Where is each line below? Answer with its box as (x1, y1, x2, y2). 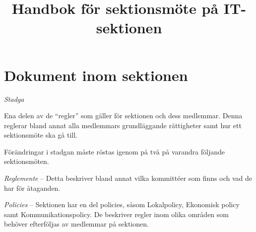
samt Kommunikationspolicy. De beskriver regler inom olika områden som (4, 209, 229, 219)
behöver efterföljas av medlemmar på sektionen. (4, 219, 149, 229)
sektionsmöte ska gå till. (4, 130, 77, 140)
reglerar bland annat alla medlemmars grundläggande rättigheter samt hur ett (4, 120, 242, 130)
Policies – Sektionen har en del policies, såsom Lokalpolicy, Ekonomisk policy (4, 199, 240, 210)
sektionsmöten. (4, 156, 49, 166)
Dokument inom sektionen (4, 65, 188, 85)
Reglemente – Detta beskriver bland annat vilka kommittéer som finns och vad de (4, 173, 252, 183)
